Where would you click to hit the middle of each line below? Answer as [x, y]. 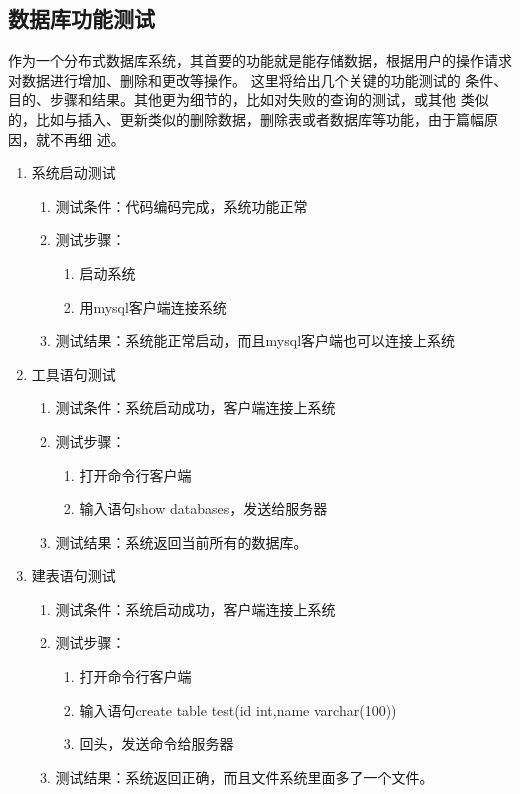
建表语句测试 [73, 575]
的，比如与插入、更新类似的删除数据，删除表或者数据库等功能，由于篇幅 [246, 118]
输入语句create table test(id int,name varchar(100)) [238, 709]
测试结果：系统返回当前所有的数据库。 [181, 541]
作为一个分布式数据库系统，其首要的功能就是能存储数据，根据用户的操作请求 [260, 60]
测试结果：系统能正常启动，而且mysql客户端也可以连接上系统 [255, 340]
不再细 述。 [87, 138]
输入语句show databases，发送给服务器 [203, 508]
